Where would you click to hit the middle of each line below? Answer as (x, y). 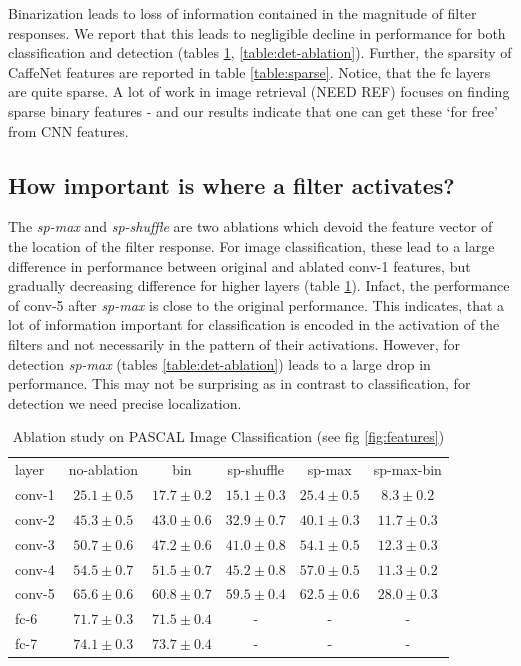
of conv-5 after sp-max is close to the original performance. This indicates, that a (256, 304)
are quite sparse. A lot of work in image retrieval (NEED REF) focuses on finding (259, 91)
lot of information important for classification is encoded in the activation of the (254, 324)
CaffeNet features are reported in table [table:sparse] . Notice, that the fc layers (249, 71)
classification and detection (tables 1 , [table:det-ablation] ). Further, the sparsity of (260, 52)
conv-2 (35, 518)
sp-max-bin (407, 469)
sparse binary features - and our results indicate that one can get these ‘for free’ (253, 110)
